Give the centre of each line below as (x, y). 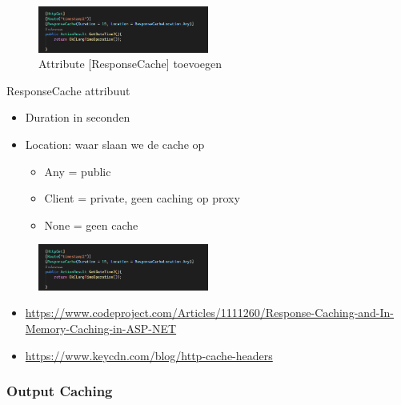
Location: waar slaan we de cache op (115, 144)
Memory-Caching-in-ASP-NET (101, 329)
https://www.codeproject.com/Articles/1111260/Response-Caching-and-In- (210, 313)
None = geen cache (91, 225)
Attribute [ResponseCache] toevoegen (130, 64)
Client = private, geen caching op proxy (142, 198)
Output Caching (60, 391)
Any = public (78, 171)
